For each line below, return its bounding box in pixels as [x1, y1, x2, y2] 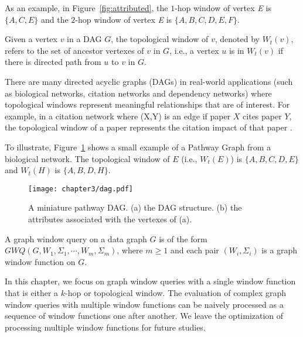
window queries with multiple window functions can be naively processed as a [5, 298, 284, 310]
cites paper [243, 109, 282, 122]
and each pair [170, 244, 219, 256]
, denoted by [215, 33, 260, 45]
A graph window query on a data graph [5, 232, 147, 245]
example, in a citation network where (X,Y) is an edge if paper [5, 109, 231, 122]
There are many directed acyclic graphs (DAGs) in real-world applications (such [5, 75, 293, 87]
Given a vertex [5, 33, 57, 45]
